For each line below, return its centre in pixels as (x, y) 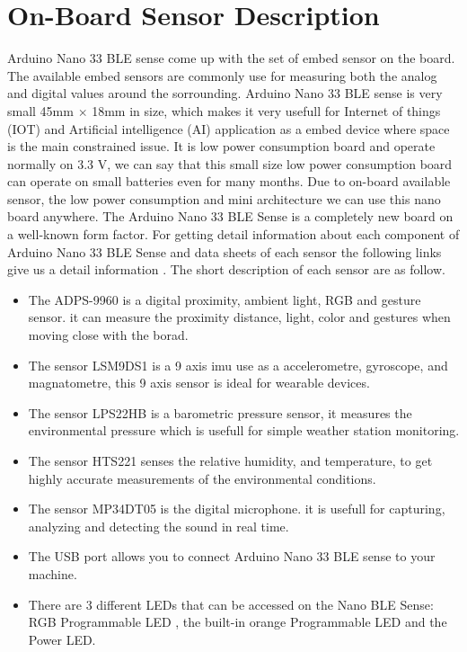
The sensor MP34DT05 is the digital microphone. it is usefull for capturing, (237, 509)
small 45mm (40, 110)
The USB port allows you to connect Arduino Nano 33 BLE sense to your (232, 556)
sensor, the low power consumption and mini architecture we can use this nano (224, 198)
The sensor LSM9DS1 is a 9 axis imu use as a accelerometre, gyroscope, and (238, 365)
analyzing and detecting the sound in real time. (159, 526)
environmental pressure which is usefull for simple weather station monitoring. (244, 430)
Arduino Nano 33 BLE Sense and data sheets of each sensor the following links (225, 251)
